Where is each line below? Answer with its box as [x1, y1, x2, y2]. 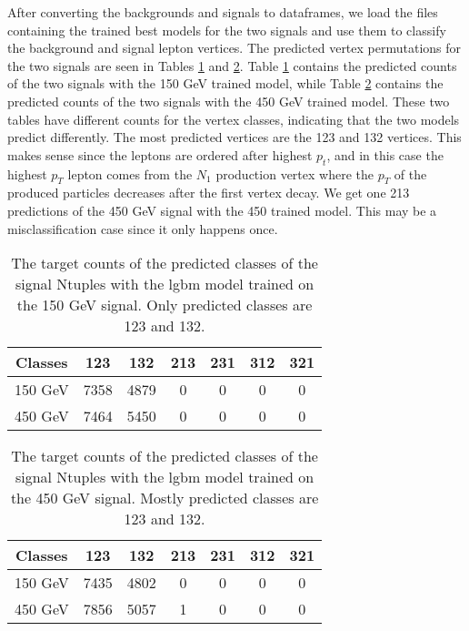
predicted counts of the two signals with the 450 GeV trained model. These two [7, 91, 450, 110]
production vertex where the [215, 164, 374, 183]
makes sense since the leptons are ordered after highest [7, 145, 313, 164]
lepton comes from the [67, 164, 193, 183]
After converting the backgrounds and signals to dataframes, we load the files [7, 3, 438, 21]
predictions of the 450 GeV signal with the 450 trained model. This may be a [7, 200, 437, 219]
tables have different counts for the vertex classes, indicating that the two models [7, 109, 460, 128]
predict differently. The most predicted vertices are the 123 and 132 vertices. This [7, 127, 462, 147]
